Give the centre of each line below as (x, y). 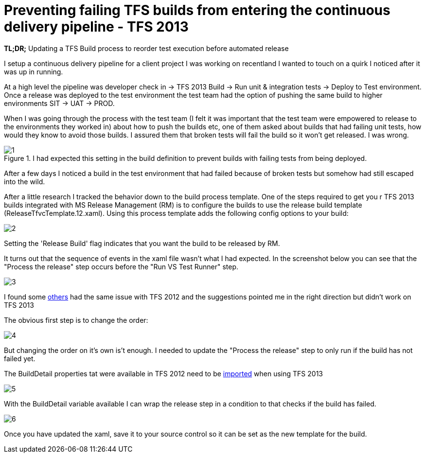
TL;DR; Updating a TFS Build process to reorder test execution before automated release (146, 48)
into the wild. (25, 181)
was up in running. (34, 71)
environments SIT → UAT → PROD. (59, 103)
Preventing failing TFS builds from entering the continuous (197, 10)
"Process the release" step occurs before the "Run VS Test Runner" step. (121, 266)
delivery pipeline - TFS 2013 (96, 27)
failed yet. (20, 358)
